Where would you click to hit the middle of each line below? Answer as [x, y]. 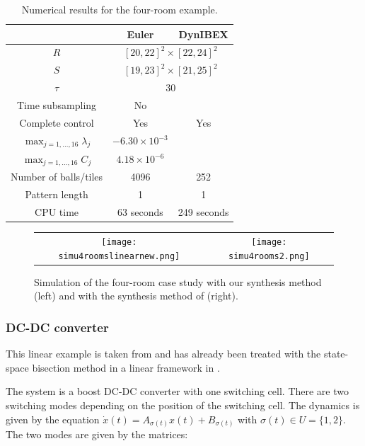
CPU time [57, 212]
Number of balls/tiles [57, 177]
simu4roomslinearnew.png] [119, 256]
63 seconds [140, 212]
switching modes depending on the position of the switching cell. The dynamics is [183, 405]
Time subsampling [57, 104]
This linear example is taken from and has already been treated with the [163, 354]
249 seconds [203, 212]
